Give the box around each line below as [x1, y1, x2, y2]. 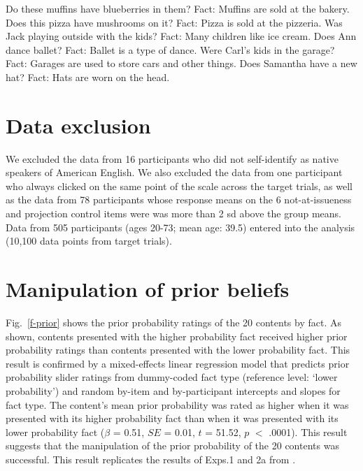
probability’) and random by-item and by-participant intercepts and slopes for [6, 383, 341, 398]
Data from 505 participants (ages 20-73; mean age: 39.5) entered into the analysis [6, 219, 355, 234]
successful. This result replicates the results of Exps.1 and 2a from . [6, 451, 296, 466]
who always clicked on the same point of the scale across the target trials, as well [6, 178, 353, 193]
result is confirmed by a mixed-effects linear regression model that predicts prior [6, 356, 350, 370]
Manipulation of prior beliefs [6, 275, 290, 303]
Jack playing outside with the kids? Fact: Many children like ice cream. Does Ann [6, 29, 357, 43]
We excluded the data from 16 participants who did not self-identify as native [6, 151, 339, 166]
